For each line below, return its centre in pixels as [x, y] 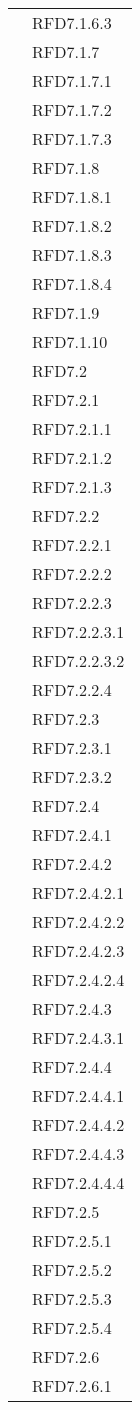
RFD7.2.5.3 [72, 1298]
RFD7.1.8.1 [72, 196]
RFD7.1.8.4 [72, 283]
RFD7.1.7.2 [72, 109]
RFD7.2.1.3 [72, 486]
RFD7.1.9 [66, 312]
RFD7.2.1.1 [72, 428]
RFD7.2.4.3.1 [78, 1037]
